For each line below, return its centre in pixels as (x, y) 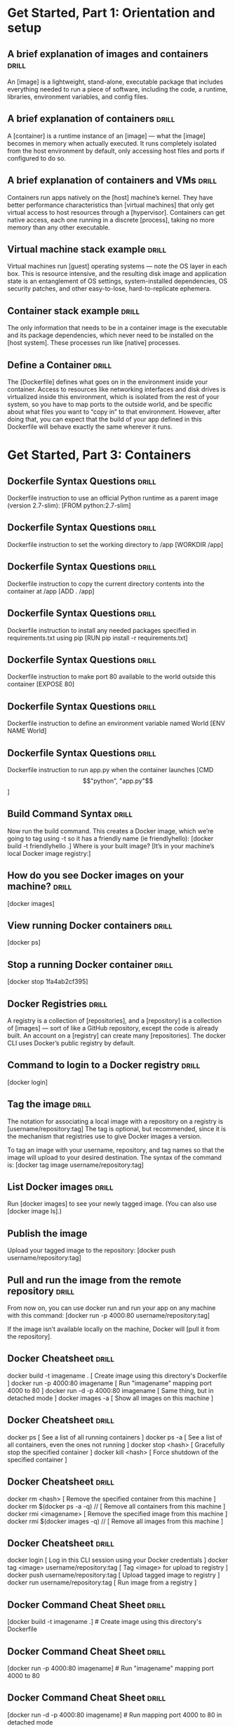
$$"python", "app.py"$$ (118, 781)
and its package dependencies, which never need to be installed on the (110, 335)
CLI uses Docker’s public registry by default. (71, 1043)
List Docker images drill (60, 1187)
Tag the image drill (49, 1104)
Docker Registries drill (58, 1003)
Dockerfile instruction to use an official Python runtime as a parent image (113, 498)
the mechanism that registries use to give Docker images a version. (105, 1136)
